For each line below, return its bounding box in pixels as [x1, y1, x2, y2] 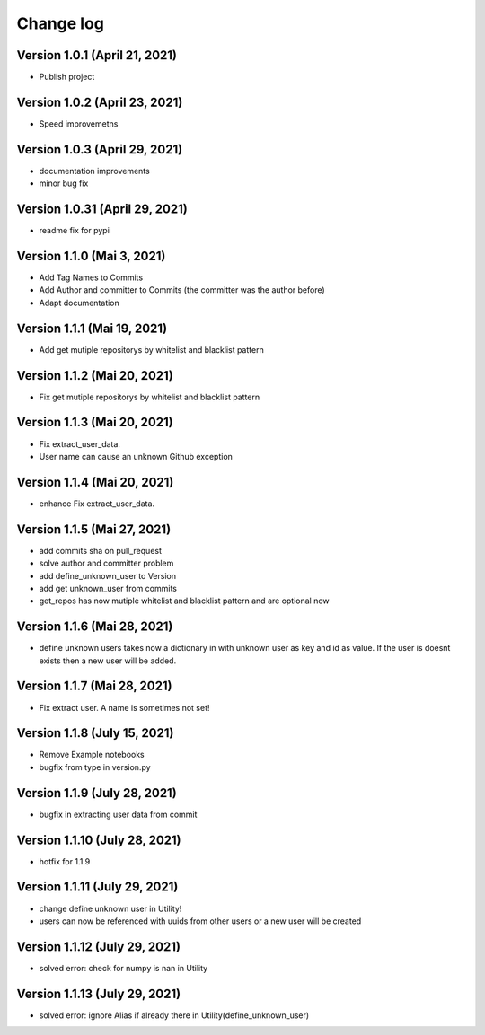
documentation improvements [39, 165, 150, 176]
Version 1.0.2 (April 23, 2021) [16, 94, 183, 110]
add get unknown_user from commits [39, 583, 177, 593]
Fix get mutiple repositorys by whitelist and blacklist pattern [39, 391, 260, 402]
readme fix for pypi [39, 225, 110, 236]
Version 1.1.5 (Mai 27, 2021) [16, 522, 172, 537]
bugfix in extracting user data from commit [39, 809, 198, 820]
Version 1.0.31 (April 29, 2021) [16, 202, 188, 217]
